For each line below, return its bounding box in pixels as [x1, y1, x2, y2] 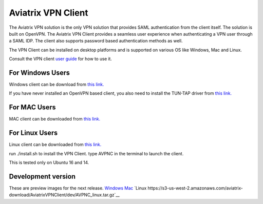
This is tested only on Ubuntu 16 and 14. [9, 160, 89, 165]
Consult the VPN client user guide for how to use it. [9, 56, 112, 62]
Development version [9, 172, 75, 181]
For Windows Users [9, 68, 70, 77]
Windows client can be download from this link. [9, 82, 104, 87]
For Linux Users [9, 129, 58, 137]
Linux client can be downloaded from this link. [9, 142, 102, 147]
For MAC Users [9, 103, 56, 112]
